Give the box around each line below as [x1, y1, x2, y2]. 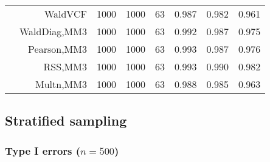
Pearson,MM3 [28, 42, 87, 56]
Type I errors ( [5, 143, 81, 158]
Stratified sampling [5, 111, 127, 130]
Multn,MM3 [35, 77, 87, 91]
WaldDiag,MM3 [19, 24, 87, 38]
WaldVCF [44, 7, 87, 21]
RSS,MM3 [43, 59, 87, 73]
